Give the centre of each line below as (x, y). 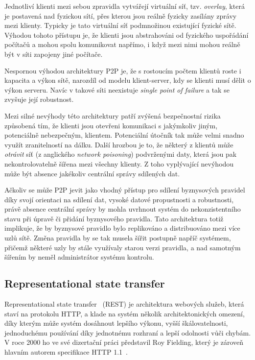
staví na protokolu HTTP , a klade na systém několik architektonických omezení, (125, 313)
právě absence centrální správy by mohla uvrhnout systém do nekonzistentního (123, 209)
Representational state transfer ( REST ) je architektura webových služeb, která (124, 304)
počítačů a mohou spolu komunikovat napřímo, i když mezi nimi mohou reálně (122, 44)
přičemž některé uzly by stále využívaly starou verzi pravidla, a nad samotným (123, 247)
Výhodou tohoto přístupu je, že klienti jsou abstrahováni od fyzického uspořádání (127, 35)
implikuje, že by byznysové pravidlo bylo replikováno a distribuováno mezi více (122, 228)
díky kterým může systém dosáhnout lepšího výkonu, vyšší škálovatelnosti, (116, 323)
